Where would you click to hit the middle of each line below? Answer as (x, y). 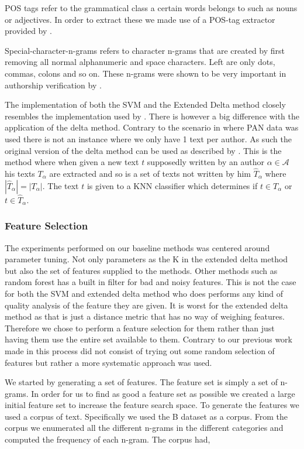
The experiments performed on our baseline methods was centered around (137, 247)
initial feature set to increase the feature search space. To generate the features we (152, 405)
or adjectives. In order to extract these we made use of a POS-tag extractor (140, 19)
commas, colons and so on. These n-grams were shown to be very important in (146, 73)
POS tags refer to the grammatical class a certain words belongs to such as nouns (151, 8)
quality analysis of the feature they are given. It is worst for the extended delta (146, 305)
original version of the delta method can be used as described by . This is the (143, 150)
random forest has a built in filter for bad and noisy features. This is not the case (151, 282)
